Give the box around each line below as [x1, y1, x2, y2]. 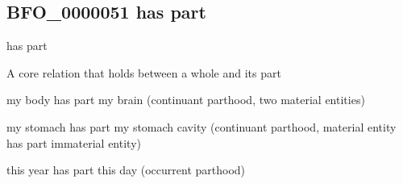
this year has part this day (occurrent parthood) [6, 161, 246, 178]
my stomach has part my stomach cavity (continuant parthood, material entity [6, 118, 397, 135]
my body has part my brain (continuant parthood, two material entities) [6, 91, 365, 108]
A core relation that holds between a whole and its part [6, 64, 281, 81]
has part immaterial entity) [6, 134, 141, 151]
